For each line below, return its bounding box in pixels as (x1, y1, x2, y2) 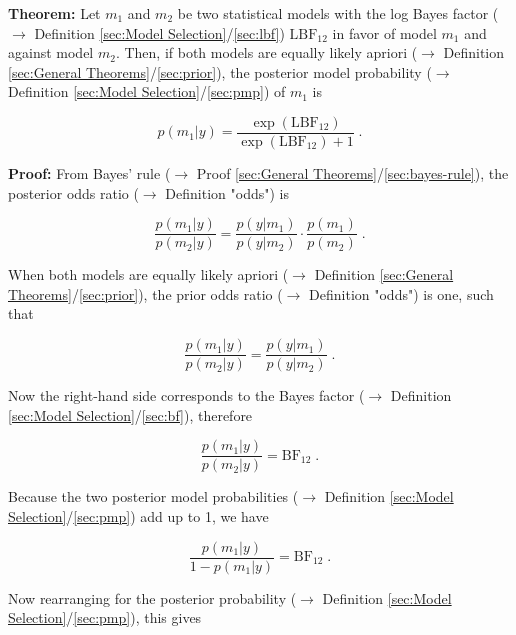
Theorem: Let (8, 3, 101, 23)
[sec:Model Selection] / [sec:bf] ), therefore (8, 404, 253, 425)
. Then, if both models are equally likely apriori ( (115, 42, 418, 63)
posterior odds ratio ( (8, 182, 139, 203)
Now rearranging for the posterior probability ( (8, 587, 297, 608)
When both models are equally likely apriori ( (8, 264, 289, 285)
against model (8, 42, 94, 63)
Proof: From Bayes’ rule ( (8, 163, 171, 184)
